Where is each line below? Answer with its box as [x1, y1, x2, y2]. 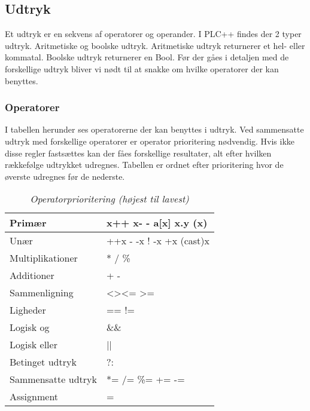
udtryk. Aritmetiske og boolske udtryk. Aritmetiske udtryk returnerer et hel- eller [5, 39, 305, 51]
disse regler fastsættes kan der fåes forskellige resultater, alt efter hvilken [5, 146, 272, 159]
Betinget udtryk [10, 355, 77, 369]
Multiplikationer [10, 251, 78, 265]
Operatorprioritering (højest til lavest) [30, 192, 189, 206]
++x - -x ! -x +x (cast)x [106, 234, 209, 248]
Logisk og [10, 320, 50, 335]
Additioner [10, 268, 54, 283]
